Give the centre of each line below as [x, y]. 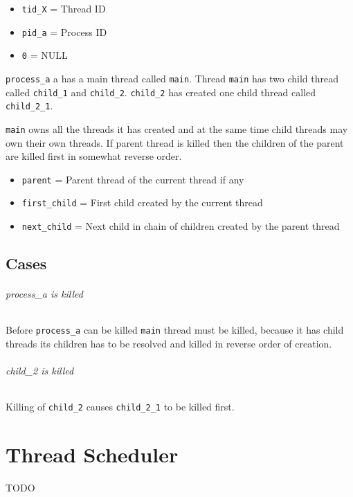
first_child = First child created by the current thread [142, 202]
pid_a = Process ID [64, 31]
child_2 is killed [40, 371]
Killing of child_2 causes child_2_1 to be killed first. [120, 407]
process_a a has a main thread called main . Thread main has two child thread [172, 78]
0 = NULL [45, 55]
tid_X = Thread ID [64, 8]
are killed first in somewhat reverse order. [94, 156]
